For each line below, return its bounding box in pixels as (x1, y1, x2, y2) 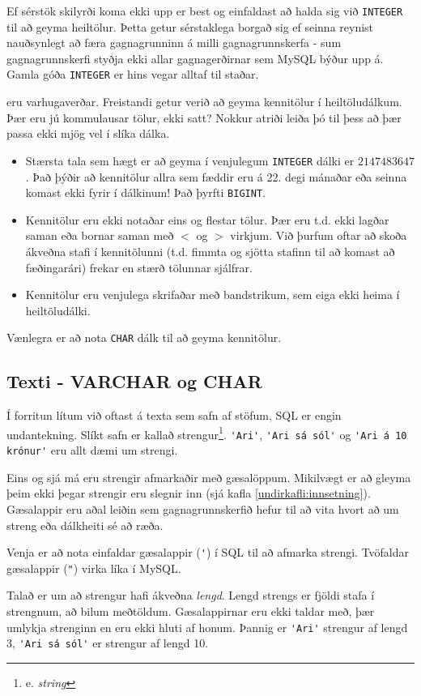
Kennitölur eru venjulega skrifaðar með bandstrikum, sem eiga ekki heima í (25, 286, 400, 303)
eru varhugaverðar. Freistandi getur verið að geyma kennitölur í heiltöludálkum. (6, 93, 402, 110)
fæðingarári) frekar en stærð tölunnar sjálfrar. (25, 258, 253, 275)
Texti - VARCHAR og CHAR (6, 369, 262, 394)
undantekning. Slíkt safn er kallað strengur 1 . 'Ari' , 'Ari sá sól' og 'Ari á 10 (6, 423, 407, 442)
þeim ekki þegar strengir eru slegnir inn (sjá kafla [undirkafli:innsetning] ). (6, 485, 371, 502)
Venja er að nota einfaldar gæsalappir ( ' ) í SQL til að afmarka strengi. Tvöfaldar (6, 544, 410, 561)
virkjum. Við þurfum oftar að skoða (230, 227, 407, 244)
